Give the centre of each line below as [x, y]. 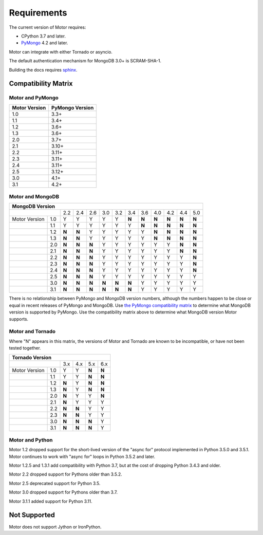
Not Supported [32, 515]
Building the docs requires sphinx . [43, 70]
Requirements [38, 13]
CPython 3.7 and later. [43, 36]
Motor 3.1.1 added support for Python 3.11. [51, 501]
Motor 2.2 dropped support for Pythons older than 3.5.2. [66, 474]
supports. [19, 319]
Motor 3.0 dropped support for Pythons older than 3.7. [63, 492]
